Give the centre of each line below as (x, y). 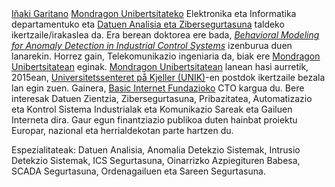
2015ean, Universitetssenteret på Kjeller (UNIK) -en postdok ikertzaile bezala (168, 77)
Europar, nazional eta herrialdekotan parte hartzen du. (122, 130)
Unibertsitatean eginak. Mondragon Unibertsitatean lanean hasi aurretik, (160, 66)
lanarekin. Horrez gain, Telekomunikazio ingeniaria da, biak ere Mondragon (166, 56)
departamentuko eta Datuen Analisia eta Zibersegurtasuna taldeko (148, 24)
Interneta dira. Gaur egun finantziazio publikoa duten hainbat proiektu (154, 120)
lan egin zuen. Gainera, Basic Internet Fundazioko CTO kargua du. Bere (158, 88)
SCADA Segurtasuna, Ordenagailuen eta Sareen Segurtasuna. (138, 171)
